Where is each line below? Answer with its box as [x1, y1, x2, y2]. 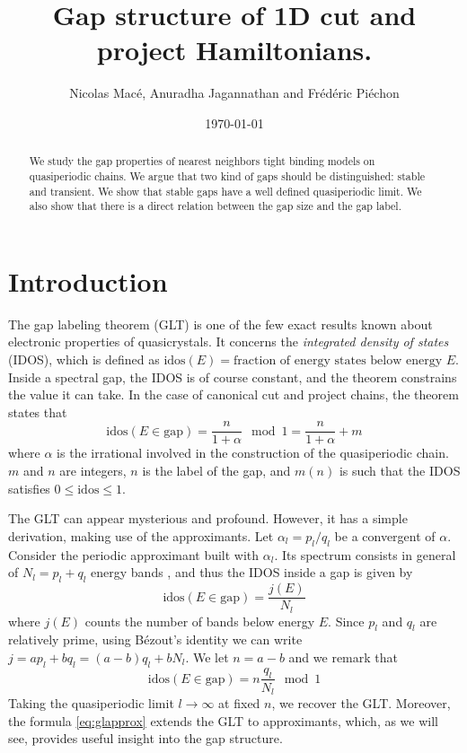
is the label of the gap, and [142, 461, 291, 480]
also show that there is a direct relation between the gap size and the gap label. [29, 198, 401, 214]
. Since [328, 611, 365, 630]
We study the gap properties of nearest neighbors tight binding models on [29, 153, 375, 169]
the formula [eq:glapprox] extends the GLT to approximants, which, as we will [8, 711, 438, 730]
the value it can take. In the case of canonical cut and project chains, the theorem [8, 385, 459, 404]
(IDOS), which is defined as [8, 350, 160, 369]
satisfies [8, 478, 50, 497]
